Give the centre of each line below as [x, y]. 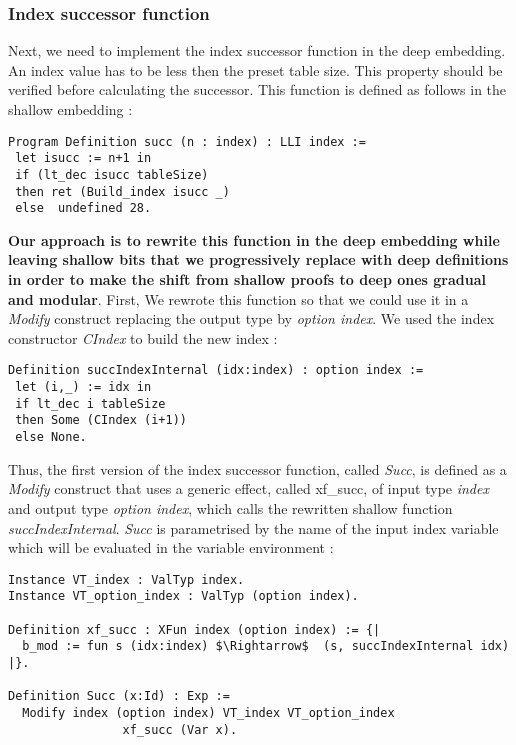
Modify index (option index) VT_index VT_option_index [208, 712]
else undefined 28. [83, 208]
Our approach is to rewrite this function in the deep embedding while [254, 239]
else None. [51, 437]
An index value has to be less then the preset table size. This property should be [255, 69]
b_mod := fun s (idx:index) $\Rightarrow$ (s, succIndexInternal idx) [266, 646]
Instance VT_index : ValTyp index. [126, 579]
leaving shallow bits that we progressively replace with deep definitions [258, 259]
